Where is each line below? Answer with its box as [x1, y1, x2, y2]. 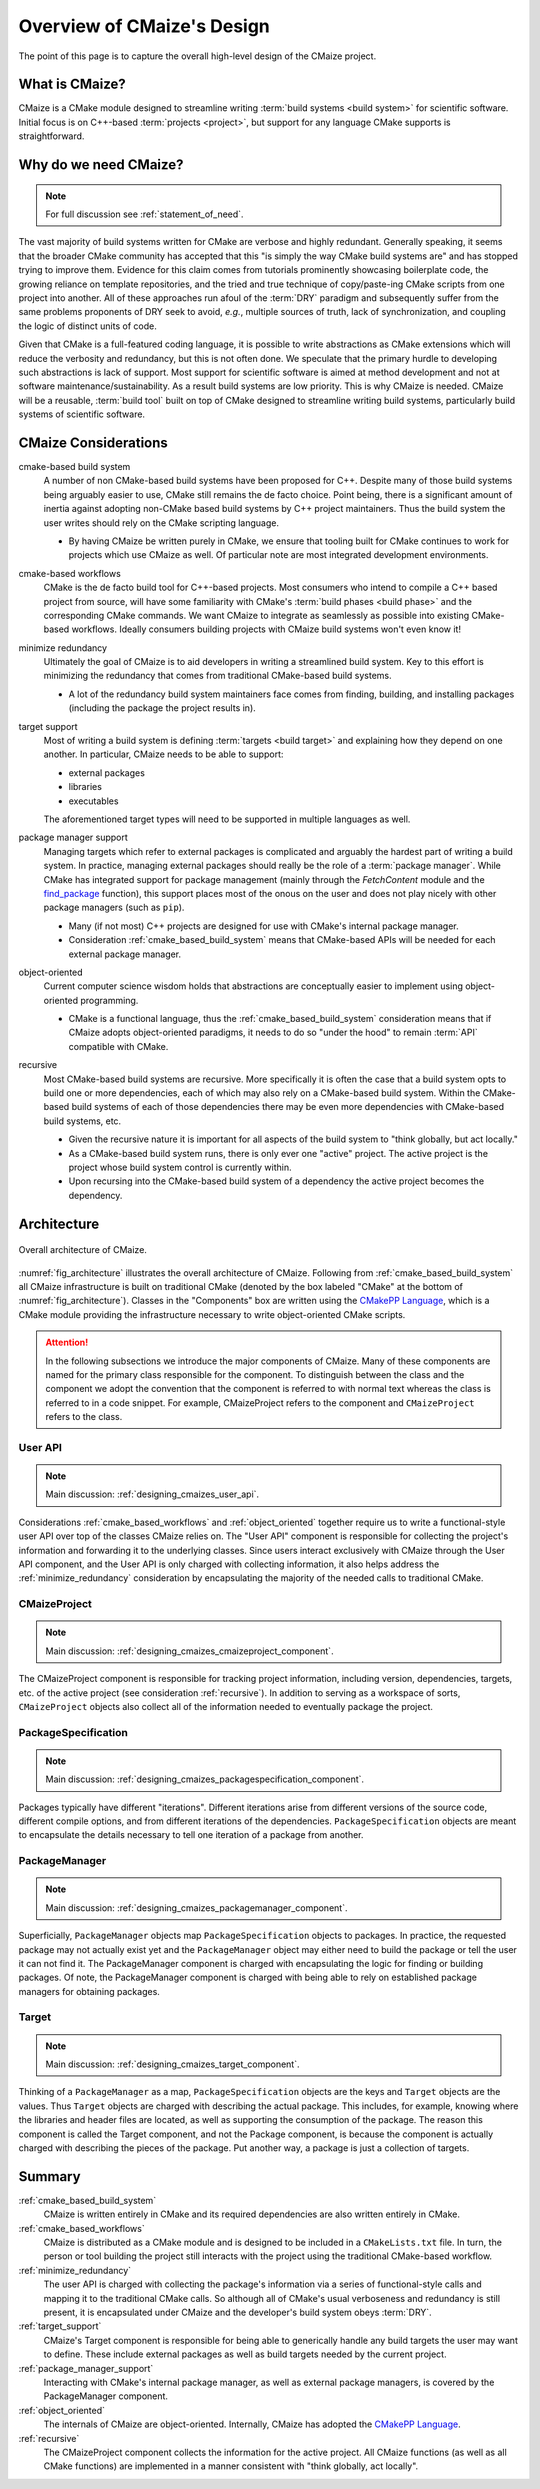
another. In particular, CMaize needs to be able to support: [43, 748, 284, 760]
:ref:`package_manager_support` [18, 2362, 154, 2374]
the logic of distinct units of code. [18, 320, 157, 332]
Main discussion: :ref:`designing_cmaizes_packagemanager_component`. [45, 1901, 348, 1914]
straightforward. [18, 130, 85, 142]
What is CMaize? [18, 76, 126, 93]
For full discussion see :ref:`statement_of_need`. [45, 208, 244, 220]
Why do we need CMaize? [18, 156, 184, 174]
